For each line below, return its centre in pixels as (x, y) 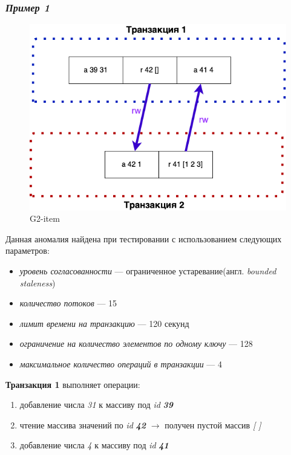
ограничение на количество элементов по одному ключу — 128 (136, 344)
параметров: (28, 250)
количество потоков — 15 (68, 303)
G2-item (45, 218)
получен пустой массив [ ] (213, 424)
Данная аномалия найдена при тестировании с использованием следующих (144, 238)
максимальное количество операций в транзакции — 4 (121, 363)
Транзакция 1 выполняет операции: (73, 384)
